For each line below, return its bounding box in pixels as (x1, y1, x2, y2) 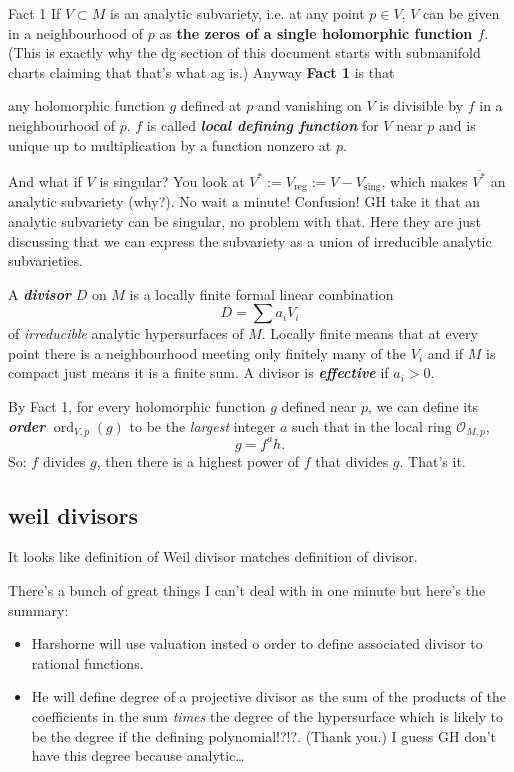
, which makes (381, 170, 468, 191)
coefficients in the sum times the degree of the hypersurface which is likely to (31, 705, 504, 726)
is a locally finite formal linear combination (129, 283, 394, 304)
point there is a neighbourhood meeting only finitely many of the (8, 342, 407, 363)
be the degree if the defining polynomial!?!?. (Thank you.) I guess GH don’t (31, 725, 497, 746)
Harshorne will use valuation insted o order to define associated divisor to (31, 633, 483, 654)
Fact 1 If (8, 3, 61, 23)
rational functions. (31, 652, 144, 673)
